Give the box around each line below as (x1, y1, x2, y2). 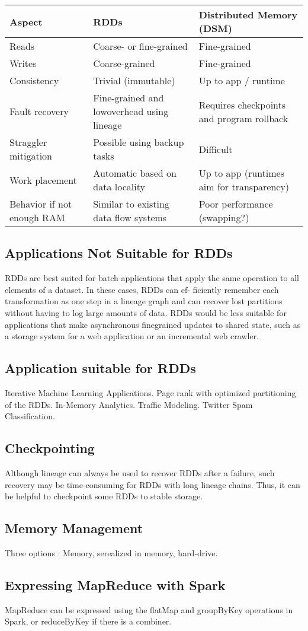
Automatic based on (93, 166, 177, 180)
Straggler (9, 135, 47, 149)
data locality (93, 180, 145, 193)
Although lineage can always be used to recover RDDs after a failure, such (5, 466, 275, 479)
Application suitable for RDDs (5, 359, 196, 377)
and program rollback (198, 111, 288, 125)
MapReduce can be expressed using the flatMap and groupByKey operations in (5, 603, 293, 616)
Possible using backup (93, 135, 184, 149)
